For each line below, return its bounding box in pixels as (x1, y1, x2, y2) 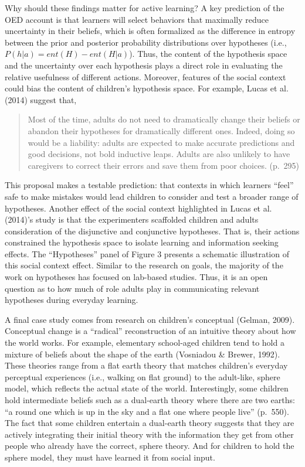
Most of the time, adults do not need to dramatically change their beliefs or (28, 113, 300, 125)
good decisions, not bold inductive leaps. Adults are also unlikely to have (28, 148, 290, 160)
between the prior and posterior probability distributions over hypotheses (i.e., (5, 36, 287, 48)
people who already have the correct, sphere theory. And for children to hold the (5, 439, 294, 452)
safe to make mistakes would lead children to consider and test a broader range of (5, 190, 299, 202)
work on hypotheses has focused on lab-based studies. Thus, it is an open (5, 271, 268, 283)
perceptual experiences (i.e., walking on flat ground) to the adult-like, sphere (5, 370, 280, 383)
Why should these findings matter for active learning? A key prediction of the (5, 2, 284, 13)
